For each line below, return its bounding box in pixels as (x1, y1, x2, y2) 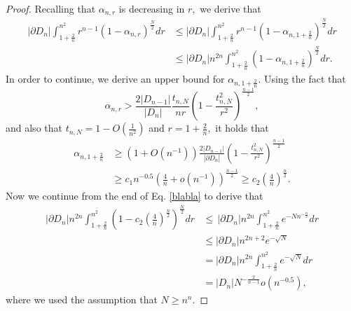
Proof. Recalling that (6, 1, 96, 15)
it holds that (215, 120, 269, 135)
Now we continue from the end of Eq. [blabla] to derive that (6, 188, 263, 203)
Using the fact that (263, 71, 346, 85)
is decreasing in (118, 1, 185, 15)
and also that (6, 120, 62, 135)
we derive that (200, 1, 261, 15)
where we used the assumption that (6, 292, 158, 307)
